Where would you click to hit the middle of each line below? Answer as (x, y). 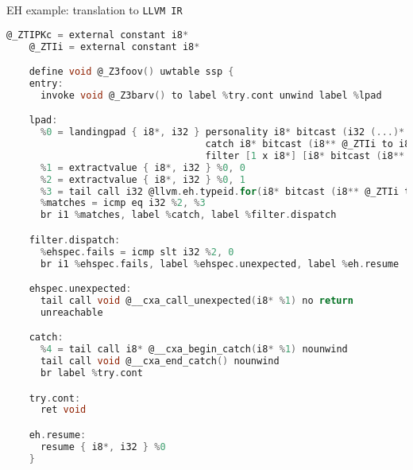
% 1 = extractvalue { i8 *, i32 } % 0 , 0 (143, 167)
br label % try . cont (91, 373)
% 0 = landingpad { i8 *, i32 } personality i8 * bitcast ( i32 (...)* (222, 132)
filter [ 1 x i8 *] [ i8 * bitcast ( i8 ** (305, 155)
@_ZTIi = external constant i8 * (114, 47)
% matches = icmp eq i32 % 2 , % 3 (123, 203)
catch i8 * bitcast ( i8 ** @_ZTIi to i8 (308, 144)
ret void (63, 410)
